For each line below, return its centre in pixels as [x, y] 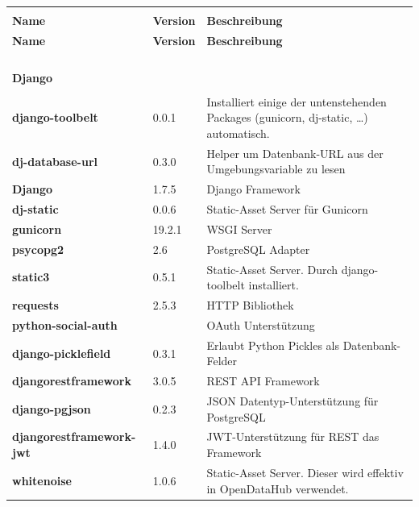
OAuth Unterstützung [261, 324]
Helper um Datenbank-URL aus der [295, 153]
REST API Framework [263, 381]
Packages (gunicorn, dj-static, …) [287, 117]
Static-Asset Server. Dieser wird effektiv [305, 472]
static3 [31, 277]
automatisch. [238, 133]
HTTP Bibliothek [250, 305]
